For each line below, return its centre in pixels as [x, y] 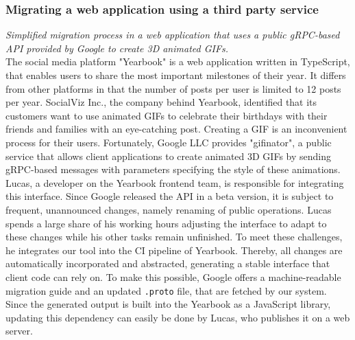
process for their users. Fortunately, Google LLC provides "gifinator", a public [169, 142]
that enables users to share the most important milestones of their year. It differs [176, 75]
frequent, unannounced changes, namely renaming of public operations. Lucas [169, 209]
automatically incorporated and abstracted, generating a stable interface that [168, 263]
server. [19, 331]
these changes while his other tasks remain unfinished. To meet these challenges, [174, 237]
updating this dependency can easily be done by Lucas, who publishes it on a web [178, 317]
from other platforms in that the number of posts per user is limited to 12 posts [173, 88]
